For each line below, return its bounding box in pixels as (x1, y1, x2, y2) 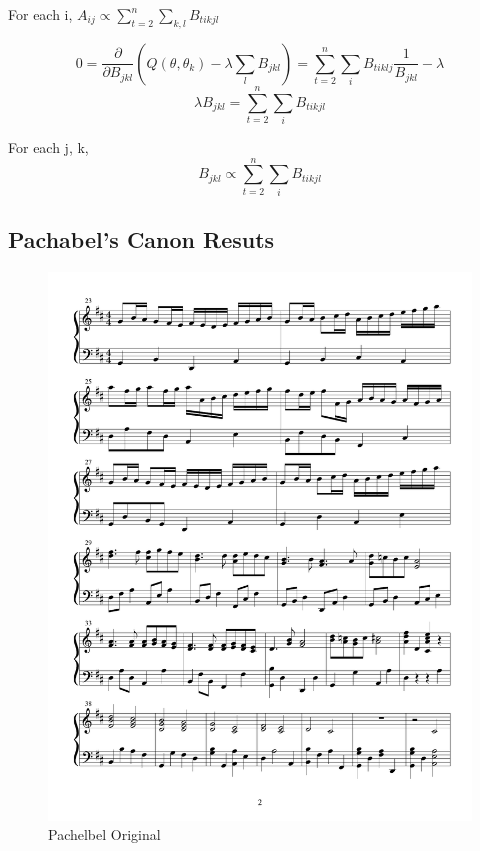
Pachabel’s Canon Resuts (8, 224, 275, 255)
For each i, (8, 4, 73, 24)
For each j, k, (8, 136, 89, 157)
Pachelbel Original (48, 824, 161, 845)
